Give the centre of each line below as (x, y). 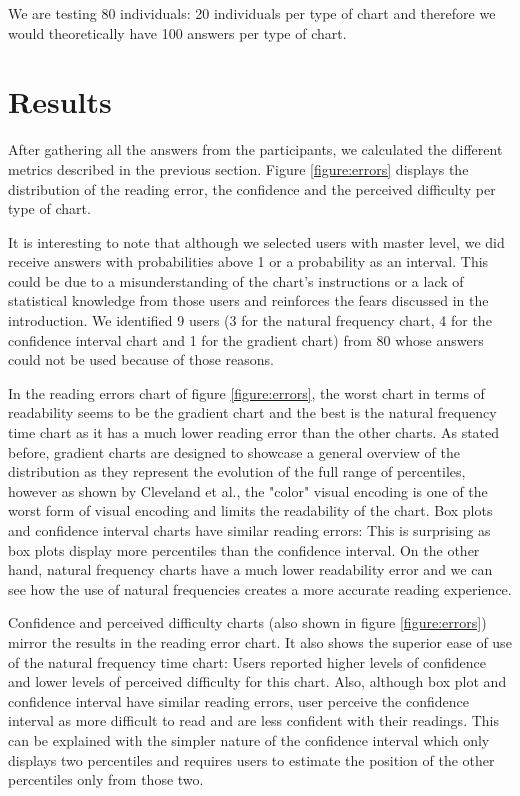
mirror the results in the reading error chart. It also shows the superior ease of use (260, 641)
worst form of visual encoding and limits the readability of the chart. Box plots (250, 510)
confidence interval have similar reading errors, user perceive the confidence (238, 700)
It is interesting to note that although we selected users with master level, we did (256, 241)
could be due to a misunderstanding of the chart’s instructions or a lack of (236, 280)
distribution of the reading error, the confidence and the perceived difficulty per (252, 188)
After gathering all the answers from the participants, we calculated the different (255, 149)
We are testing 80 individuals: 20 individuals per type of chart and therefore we (252, 13)
